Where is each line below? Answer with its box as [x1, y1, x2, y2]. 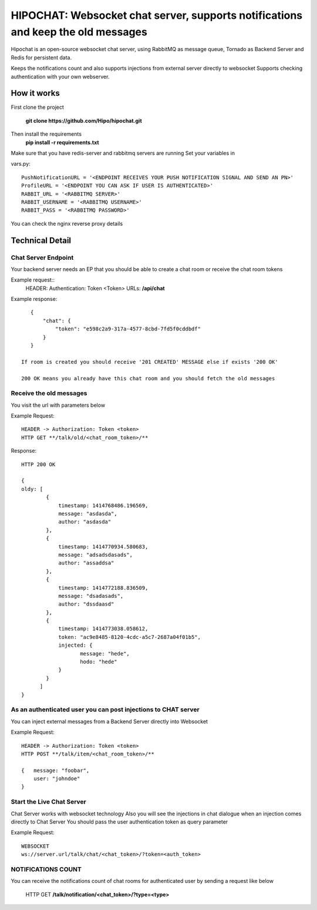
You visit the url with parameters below [11, 402, 106, 409]
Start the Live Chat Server [11, 798, 86, 806]
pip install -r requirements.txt [25, 139, 99, 146]
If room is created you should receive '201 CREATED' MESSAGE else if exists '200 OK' [21, 359, 278, 365]
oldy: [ [21, 486, 43, 492]
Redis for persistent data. [11, 53, 72, 61]
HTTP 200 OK [21, 461, 56, 467]
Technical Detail [11, 235, 72, 245]
